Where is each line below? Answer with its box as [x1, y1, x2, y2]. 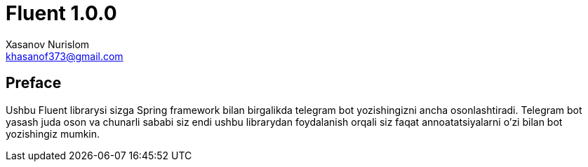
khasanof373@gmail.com [6, 50, 123, 62]
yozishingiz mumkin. [6, 127, 100, 140]
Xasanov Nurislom [6, 38, 90, 50]
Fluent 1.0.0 [6, 1, 117, 25]
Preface [6, 74, 62, 92]
